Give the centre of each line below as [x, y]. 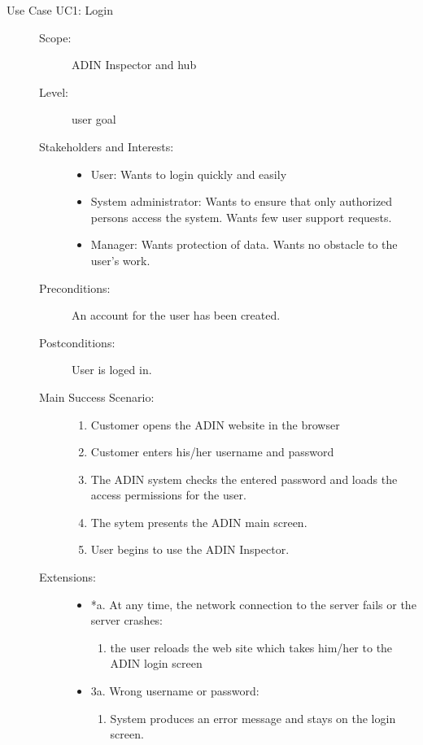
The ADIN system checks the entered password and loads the [244, 479]
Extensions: [68, 577]
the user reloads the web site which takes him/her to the [251, 647]
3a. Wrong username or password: [175, 691]
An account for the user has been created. [176, 315]
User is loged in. [112, 370]
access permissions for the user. [168, 495]
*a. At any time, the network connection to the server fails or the [253, 604]
